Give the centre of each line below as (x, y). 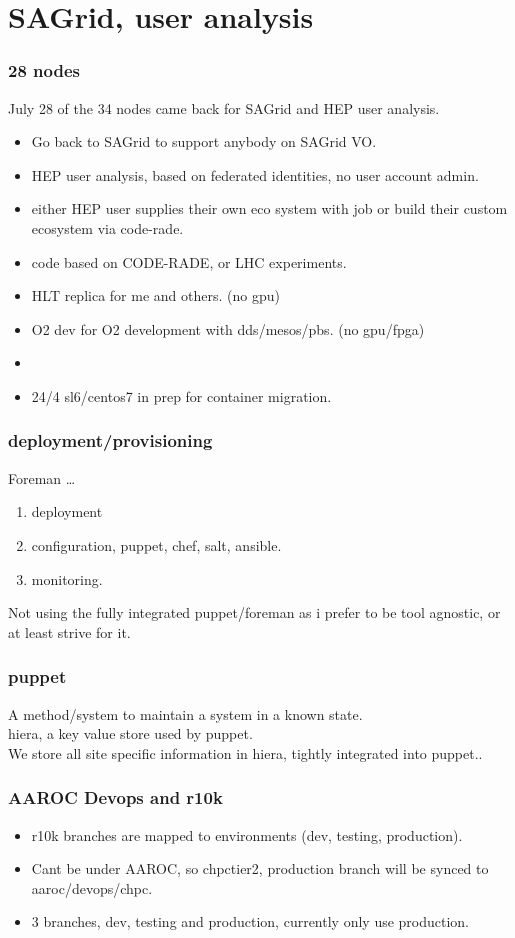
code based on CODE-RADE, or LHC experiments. (189, 261)
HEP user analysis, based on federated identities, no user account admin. (255, 174)
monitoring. (67, 578)
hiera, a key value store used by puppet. (130, 733)
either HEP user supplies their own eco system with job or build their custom (269, 208)
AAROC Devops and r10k (115, 797)
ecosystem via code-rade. (107, 227)
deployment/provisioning (110, 440)
